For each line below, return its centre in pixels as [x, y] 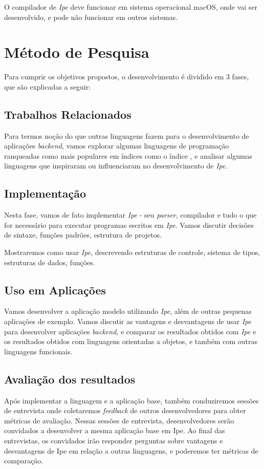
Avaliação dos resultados [70, 379]
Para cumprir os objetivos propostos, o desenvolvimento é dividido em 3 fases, [127, 77]
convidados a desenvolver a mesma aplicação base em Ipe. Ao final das [115, 430]
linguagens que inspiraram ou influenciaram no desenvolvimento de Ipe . [116, 166]
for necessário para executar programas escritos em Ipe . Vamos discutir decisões [129, 225]
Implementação [45, 193]
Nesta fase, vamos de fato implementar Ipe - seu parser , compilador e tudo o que [130, 215]
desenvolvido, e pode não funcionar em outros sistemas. [91, 17]
